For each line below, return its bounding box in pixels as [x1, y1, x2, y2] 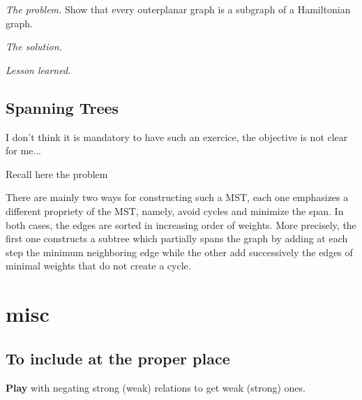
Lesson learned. [6, 62, 71, 77]
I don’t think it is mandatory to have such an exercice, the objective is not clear [6, 129, 348, 144]
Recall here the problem [6, 166, 108, 181]
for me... [6, 143, 41, 158]
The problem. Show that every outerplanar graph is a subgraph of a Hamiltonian [6, 2, 351, 16]
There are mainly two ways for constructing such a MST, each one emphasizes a [6, 190, 349, 205]
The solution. [6, 39, 62, 54]
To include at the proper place [6, 347, 230, 369]
